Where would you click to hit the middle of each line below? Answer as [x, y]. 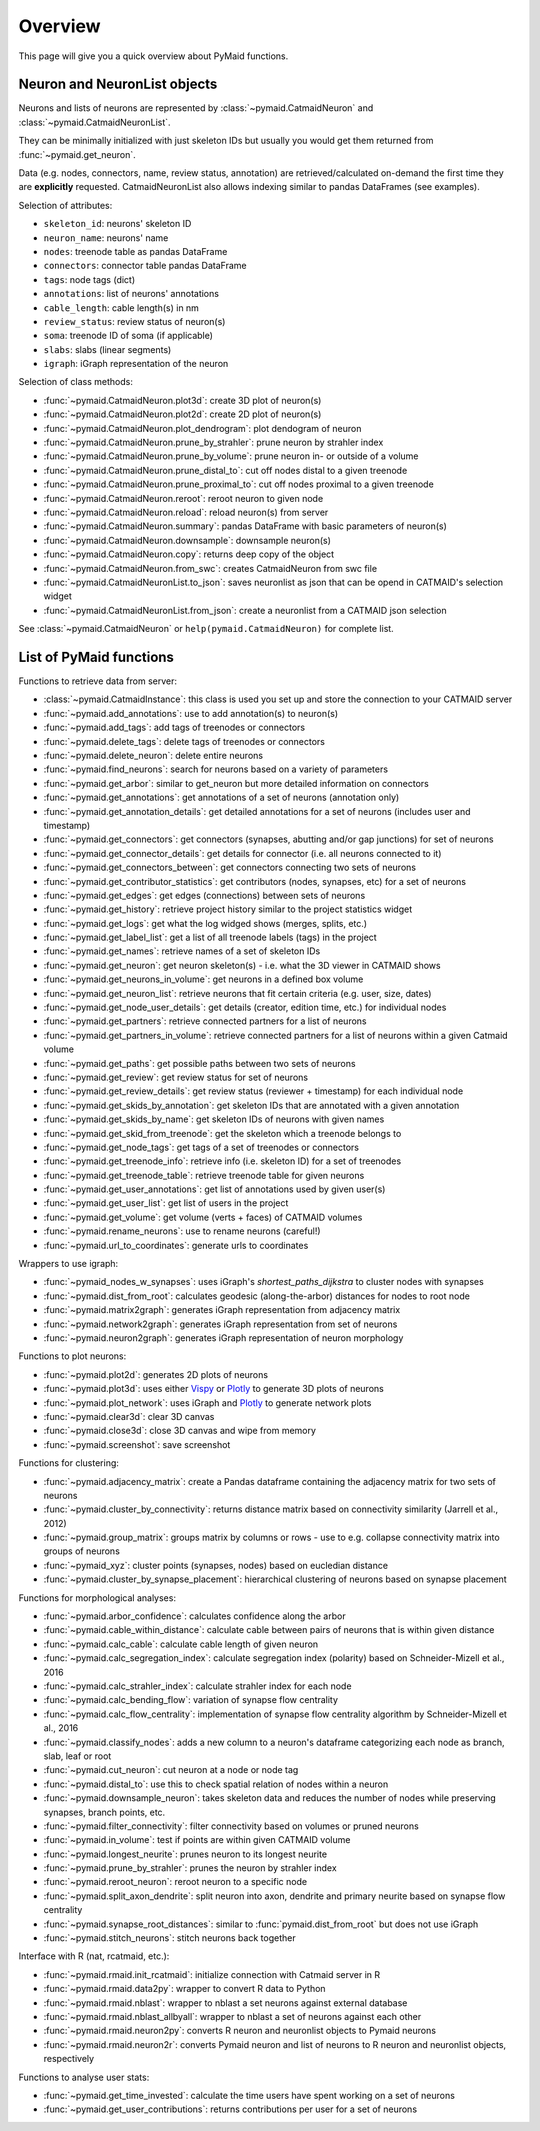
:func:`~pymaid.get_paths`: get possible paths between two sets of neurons [199, 1063]
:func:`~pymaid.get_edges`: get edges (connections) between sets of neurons [204, 895]
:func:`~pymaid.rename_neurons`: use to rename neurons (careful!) [182, 1231]
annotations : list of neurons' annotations [131, 294]
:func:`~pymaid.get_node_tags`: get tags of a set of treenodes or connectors [201, 1147]
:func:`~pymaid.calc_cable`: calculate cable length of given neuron [181, 1644]
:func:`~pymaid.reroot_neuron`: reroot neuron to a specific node [175, 1882]
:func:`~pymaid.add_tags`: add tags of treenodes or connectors [174, 727]
